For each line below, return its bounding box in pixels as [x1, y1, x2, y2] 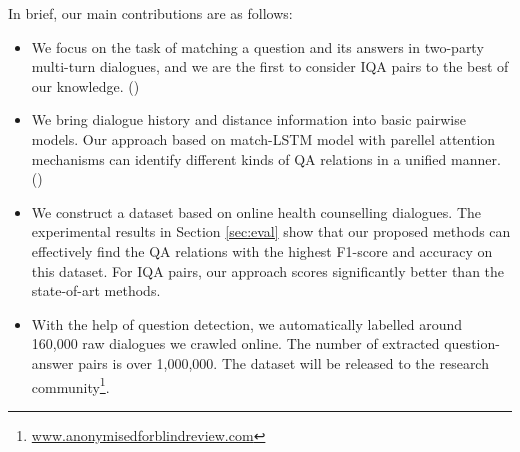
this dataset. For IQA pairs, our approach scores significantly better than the [31, 260, 505, 281]
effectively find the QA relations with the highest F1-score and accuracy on [31, 240, 493, 261]
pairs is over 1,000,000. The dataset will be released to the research [78, 352, 489, 373]
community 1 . [31, 373, 110, 397]
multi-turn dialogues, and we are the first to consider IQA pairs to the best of [31, 56, 509, 77]
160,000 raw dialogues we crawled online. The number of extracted [31, 333, 440, 354]
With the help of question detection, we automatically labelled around [31, 313, 463, 334]
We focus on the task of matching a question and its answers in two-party [31, 36, 484, 57]
